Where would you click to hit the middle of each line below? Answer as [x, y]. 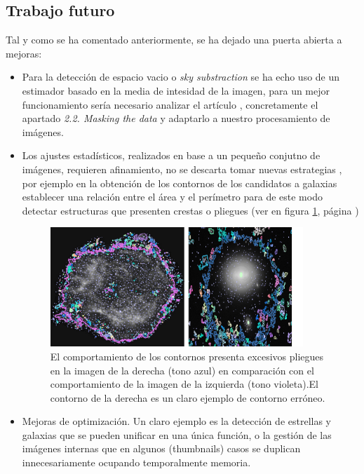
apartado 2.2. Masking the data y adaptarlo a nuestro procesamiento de [176, 118]
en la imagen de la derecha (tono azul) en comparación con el [182, 370]
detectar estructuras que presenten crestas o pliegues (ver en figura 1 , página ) [190, 210]
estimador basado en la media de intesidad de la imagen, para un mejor [176, 90]
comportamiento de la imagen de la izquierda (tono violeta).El [184, 384]
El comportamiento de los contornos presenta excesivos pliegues [187, 356]
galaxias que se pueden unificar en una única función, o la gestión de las [177, 434]
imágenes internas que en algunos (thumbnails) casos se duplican [161, 448]
